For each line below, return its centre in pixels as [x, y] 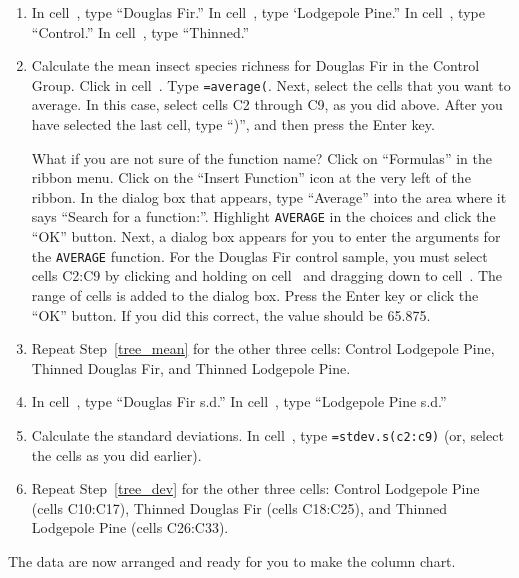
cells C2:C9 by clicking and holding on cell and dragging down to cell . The [267, 275]
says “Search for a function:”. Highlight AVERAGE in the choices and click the [263, 216]
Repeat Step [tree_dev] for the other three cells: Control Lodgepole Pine [255, 488]
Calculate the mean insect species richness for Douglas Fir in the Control [255, 65]
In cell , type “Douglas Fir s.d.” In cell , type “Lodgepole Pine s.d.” [239, 401]
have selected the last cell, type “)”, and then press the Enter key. [233, 124]
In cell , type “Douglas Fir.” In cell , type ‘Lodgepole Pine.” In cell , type [258, 12]
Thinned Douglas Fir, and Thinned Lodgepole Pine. [191, 367]
